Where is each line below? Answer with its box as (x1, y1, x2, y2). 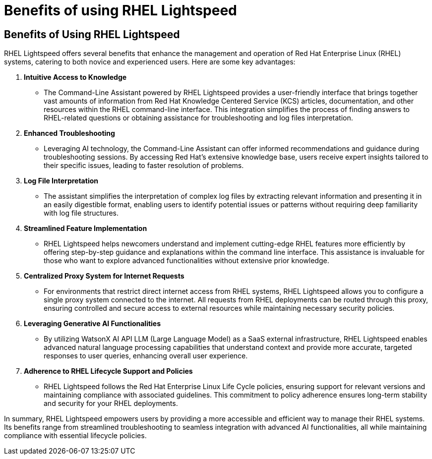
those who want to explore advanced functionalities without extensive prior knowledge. (44, 256, 329, 265)
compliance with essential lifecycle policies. (4, 431, 147, 440)
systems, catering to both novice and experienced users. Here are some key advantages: (4, 57, 296, 66)
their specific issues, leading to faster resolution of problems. (44, 161, 244, 170)
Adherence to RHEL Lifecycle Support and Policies (24, 367, 193, 376)
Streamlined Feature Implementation (24, 224, 147, 233)
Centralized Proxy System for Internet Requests (24, 272, 185, 281)
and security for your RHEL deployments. (44, 399, 178, 408)
